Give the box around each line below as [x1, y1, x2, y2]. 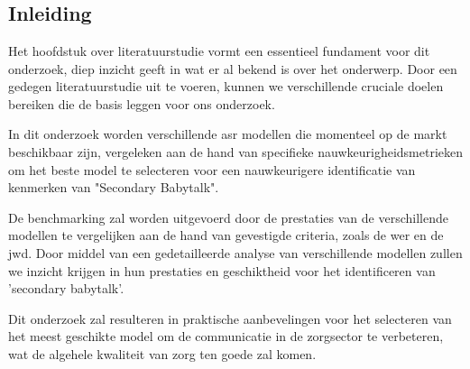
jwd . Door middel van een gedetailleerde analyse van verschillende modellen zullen [8, 243, 463, 262]
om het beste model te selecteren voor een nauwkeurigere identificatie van [8, 160, 416, 179]
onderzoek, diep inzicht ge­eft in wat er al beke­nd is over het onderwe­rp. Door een [8, 59, 457, 78]
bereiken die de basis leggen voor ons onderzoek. [8, 94, 275, 113]
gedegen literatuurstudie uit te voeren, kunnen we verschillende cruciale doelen [8, 77, 444, 96]
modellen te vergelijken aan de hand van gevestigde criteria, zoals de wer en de [8, 226, 444, 244]
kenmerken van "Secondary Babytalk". [8, 178, 219, 197]
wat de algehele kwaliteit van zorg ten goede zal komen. [8, 344, 317, 363]
